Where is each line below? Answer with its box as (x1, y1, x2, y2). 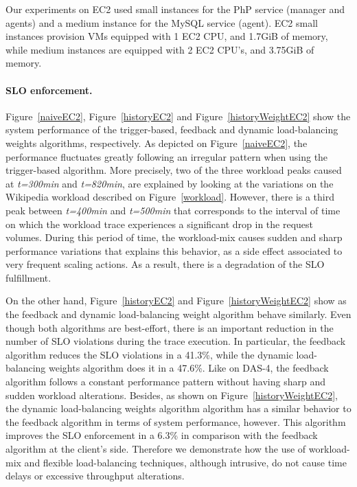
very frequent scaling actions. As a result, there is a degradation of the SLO (5, 257, 325, 271)
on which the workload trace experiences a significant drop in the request (5, 216, 314, 231)
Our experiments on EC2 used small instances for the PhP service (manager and (5, 2, 345, 16)
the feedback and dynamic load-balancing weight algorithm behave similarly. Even (5, 307, 352, 321)
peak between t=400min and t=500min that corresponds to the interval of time (5, 203, 341, 217)
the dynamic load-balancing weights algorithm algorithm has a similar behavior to (5, 401, 352, 416)
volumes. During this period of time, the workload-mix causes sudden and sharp (5, 230, 343, 245)
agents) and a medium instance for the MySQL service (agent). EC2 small (5, 15, 318, 30)
